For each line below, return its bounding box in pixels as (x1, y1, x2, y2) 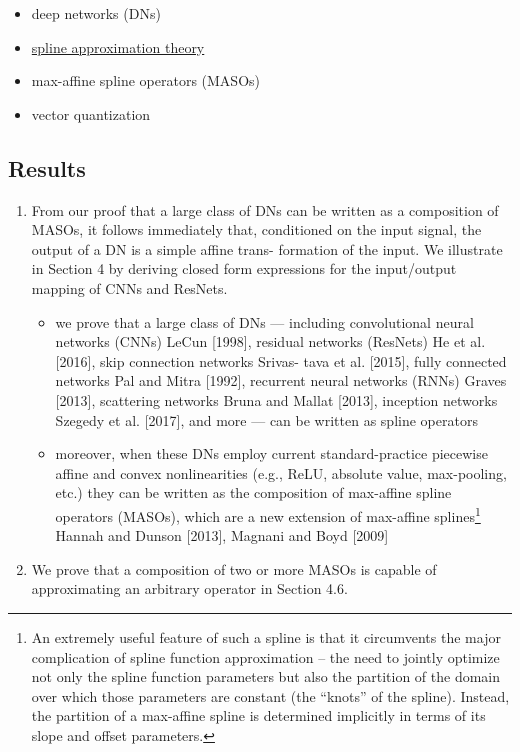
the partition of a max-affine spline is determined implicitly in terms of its (31, 705, 486, 726)
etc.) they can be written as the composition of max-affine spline (55, 482, 452, 503)
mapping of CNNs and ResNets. (31, 277, 228, 298)
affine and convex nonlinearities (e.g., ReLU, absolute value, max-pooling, (55, 462, 507, 483)
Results (8, 152, 86, 183)
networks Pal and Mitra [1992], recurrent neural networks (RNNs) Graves (55, 370, 507, 391)
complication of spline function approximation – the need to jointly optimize (31, 646, 500, 667)
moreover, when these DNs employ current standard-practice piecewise (55, 443, 488, 464)
